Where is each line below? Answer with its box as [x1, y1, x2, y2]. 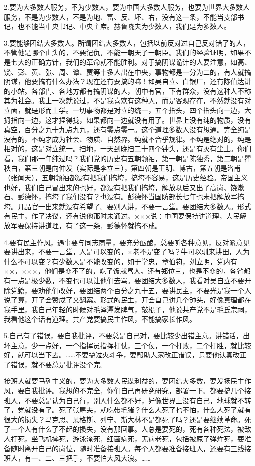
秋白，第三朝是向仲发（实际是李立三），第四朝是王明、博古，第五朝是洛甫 [4, 163, 241, 173]
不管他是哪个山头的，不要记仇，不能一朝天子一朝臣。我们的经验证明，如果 [4, 47, 244, 57]
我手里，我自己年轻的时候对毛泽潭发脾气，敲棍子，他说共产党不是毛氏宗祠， [4, 304, 251, 314]
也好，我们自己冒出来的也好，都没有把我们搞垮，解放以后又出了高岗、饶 [4, 182, 237, 192]
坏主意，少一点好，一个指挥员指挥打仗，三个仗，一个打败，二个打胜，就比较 [4, 340, 251, 350]
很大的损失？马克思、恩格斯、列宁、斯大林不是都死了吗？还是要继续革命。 [4, 414, 244, 424]
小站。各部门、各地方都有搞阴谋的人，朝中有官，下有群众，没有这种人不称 [10, 85, 251, 96]
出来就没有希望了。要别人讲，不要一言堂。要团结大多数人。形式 [45, 201, 251, 211]
